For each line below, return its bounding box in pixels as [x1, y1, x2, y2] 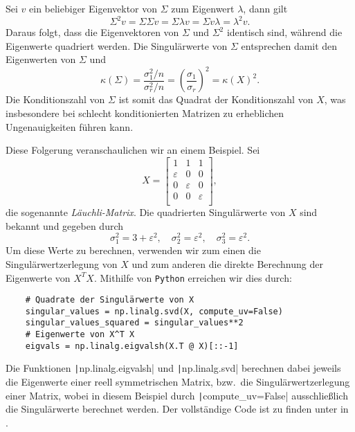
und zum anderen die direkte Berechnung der [131, 256, 323, 271]
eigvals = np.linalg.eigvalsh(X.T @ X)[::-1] [25, 341, 239, 351]
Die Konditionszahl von [6, 92, 105, 107]
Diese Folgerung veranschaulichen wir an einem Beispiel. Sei [6, 143, 260, 157]
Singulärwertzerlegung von [6, 256, 118, 271]
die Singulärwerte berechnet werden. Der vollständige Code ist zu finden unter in [6, 402, 349, 416]
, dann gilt [243, 1, 288, 15]
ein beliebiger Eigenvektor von [29, 1, 158, 15]
